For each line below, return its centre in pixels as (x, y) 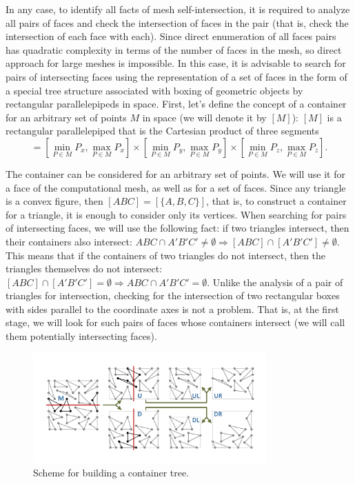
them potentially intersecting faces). (81, 336)
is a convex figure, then (54, 201)
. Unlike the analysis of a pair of (275, 282)
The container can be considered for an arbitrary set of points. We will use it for (175, 173)
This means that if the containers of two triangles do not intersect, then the (166, 255)
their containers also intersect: (69, 241)
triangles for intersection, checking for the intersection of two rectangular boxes (173, 295)
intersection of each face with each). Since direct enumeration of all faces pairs (171, 36)
